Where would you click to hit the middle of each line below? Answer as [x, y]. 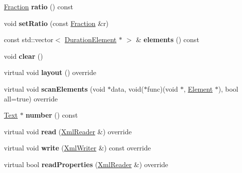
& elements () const [167, 39]
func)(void [162, 88]
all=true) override [31, 98]
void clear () [24, 56]
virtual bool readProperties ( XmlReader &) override [86, 164]
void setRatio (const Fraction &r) [56, 23]
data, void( [127, 88]
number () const [52, 115]
